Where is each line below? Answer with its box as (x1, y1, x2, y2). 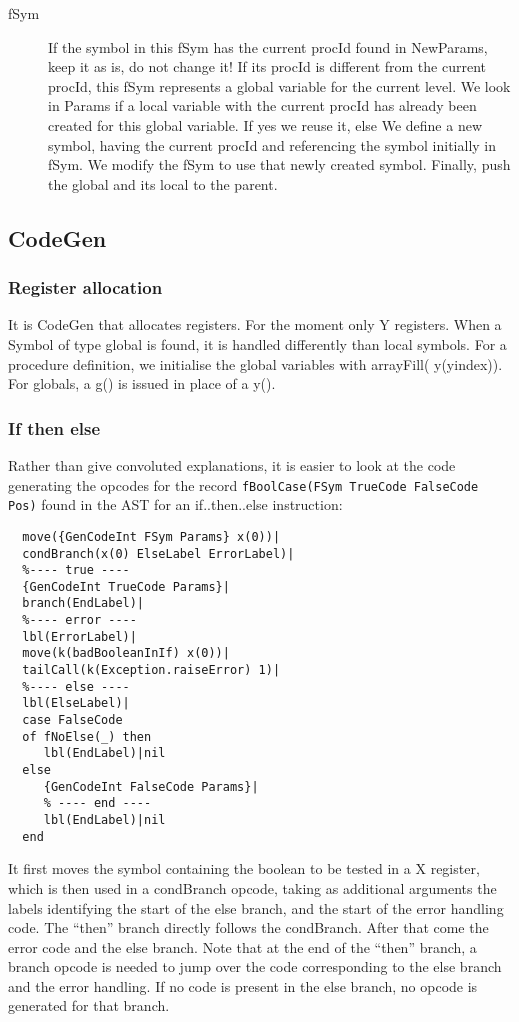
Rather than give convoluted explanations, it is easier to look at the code (8, 454, 456, 475)
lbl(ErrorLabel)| (22, 629, 137, 644)
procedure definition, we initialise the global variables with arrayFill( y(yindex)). (8, 353, 503, 374)
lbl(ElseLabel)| (22, 696, 130, 711)
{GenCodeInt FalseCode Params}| (43, 779, 259, 794)
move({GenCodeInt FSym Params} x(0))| (22, 529, 281, 544)
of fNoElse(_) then (22, 729, 152, 744)
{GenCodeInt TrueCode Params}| (22, 579, 230, 594)
